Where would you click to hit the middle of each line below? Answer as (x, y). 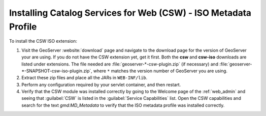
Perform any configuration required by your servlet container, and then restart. (101, 85)
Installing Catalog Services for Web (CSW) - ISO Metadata (130, 13)
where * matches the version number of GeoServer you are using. (160, 71)
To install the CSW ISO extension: (43, 41)
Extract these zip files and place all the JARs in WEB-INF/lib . (84, 78)
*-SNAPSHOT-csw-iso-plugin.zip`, (57, 71)
